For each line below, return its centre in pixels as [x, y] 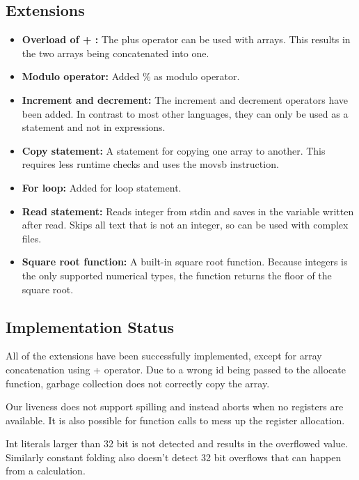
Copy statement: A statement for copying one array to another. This [174, 150]
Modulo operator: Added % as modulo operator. [131, 76]
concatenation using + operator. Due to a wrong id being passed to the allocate [176, 369]
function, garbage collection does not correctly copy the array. [138, 383]
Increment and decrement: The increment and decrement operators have [185, 99]
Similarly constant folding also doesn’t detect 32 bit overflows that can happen [174, 457]
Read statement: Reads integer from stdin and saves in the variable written [188, 211]
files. [32, 238]
